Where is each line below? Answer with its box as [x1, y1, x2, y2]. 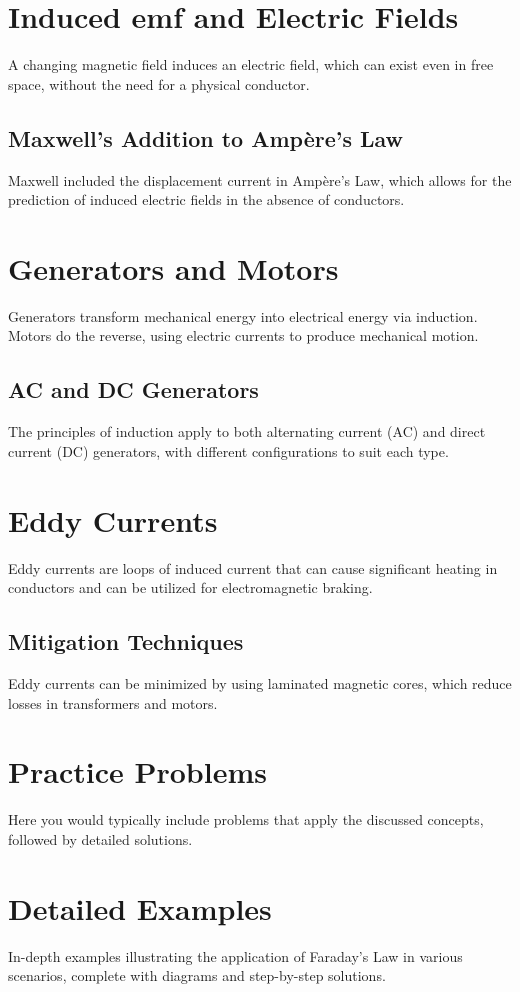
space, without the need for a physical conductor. [8, 73, 310, 94]
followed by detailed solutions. [8, 828, 193, 849]
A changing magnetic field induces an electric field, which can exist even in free [8, 54, 494, 75]
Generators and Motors [8, 247, 339, 288]
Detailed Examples [8, 887, 272, 928]
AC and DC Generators [8, 374, 259, 405]
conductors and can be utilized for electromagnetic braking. [8, 577, 373, 598]
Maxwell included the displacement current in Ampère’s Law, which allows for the [8, 169, 512, 190]
